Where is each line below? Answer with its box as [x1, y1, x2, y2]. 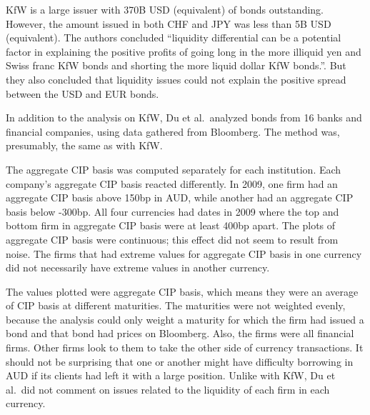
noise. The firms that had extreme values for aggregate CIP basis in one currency [6, 246, 362, 261]
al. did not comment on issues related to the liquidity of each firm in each [6, 381, 330, 396]
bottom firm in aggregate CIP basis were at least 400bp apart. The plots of [6, 218, 336, 233]
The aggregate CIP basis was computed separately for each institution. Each [6, 161, 341, 176]
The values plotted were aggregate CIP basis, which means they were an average [6, 284, 359, 299]
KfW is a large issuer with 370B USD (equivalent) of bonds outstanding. [6, 2, 324, 16]
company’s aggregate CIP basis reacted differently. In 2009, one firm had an [6, 176, 338, 191]
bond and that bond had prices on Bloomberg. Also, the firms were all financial [6, 326, 354, 341]
